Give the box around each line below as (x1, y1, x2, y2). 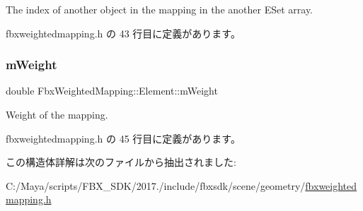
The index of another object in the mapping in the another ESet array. (6, 2, 313, 16)
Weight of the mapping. (6, 107, 108, 121)
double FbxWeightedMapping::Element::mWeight (6, 83, 218, 98)
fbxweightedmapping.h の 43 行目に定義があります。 (6, 25, 241, 40)
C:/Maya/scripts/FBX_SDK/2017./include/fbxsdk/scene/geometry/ (6, 178, 306, 193)
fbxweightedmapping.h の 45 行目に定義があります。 (6, 131, 241, 145)
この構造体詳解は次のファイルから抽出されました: (6, 155, 236, 169)
